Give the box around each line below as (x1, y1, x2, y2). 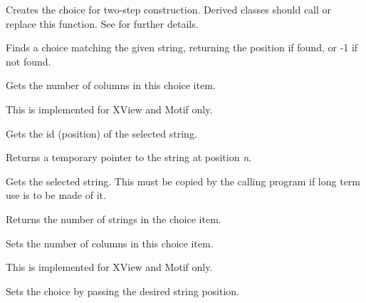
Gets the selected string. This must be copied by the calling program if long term (6, 173, 360, 188)
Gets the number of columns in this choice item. (6, 78, 216, 93)
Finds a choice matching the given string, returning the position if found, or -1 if (6, 40, 358, 55)
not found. (6, 53, 51, 68)
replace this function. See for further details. (6, 16, 199, 31)
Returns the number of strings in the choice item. (6, 211, 221, 226)
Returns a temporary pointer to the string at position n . (6, 150, 251, 165)
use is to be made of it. (6, 188, 106, 202)
